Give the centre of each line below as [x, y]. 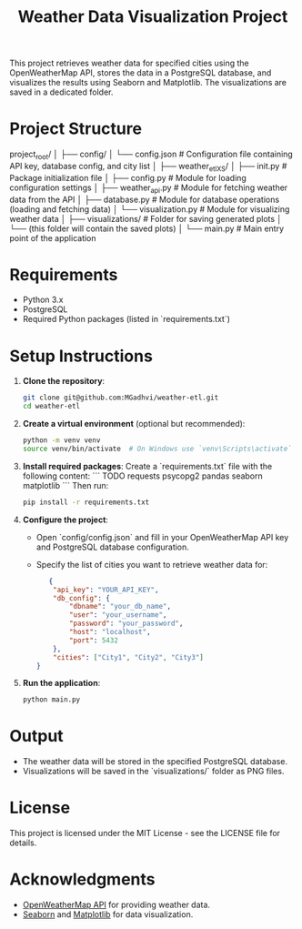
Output [36, 737]
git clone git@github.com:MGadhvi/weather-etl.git [121, 398]
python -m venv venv [61, 440]
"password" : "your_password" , [126, 624]
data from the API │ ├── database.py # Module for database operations [145, 199]
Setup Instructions [81, 356]
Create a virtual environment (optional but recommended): [134, 424]
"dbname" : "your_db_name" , [120, 607]
